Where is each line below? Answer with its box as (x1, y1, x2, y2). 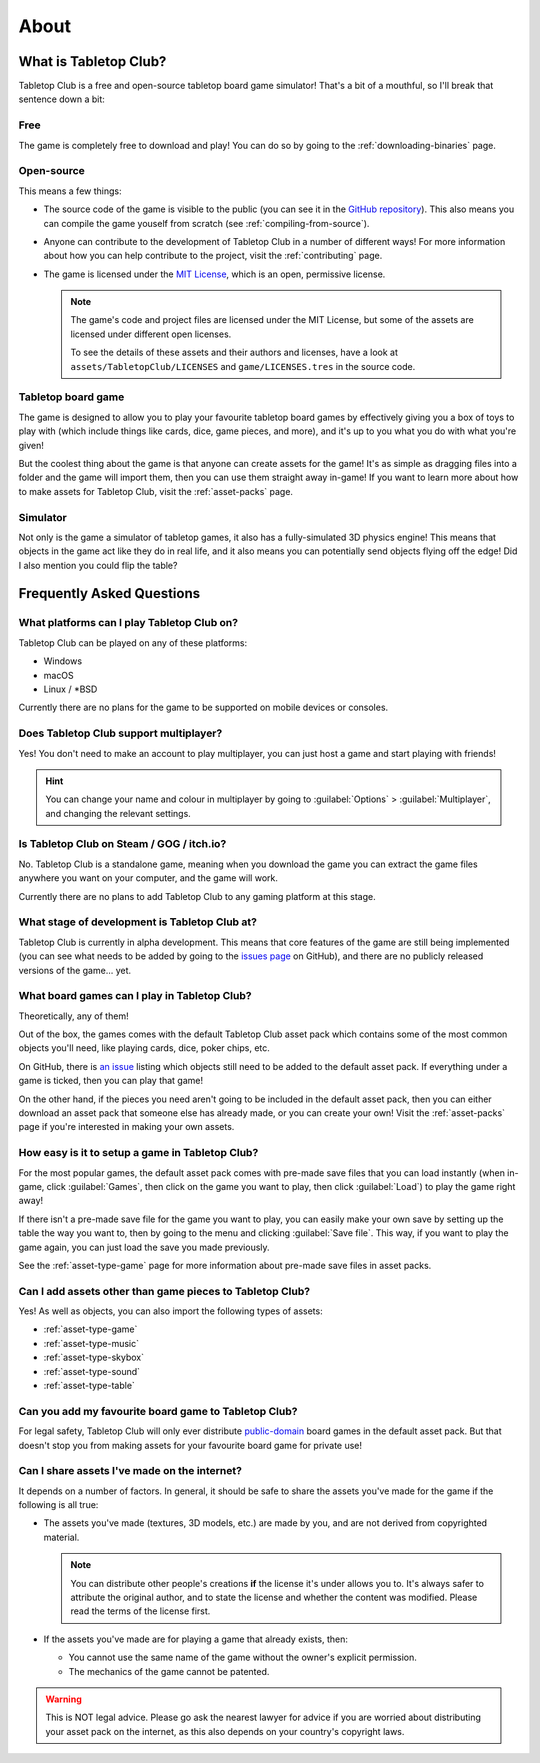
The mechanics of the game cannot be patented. (68, 1665, 270, 1677)
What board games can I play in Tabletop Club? (18, 989, 252, 1003)
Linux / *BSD (43, 683, 98, 695)
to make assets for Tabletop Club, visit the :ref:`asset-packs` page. (18, 485, 294, 497)
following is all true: (18, 1499, 99, 1511)
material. (43, 1531, 80, 1543)
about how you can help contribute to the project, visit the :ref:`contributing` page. (43, 250, 383, 262)
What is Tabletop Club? (18, 53, 167, 70)
